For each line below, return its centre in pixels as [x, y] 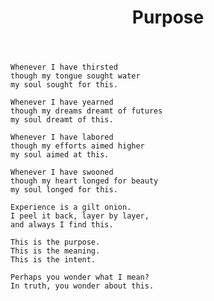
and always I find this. [62, 225]
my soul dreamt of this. [62, 120]
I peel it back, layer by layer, [80, 216]
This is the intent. [53, 260]
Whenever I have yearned [62, 102]
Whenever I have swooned [62, 172]
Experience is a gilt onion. [71, 207]
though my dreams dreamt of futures [86, 111]
